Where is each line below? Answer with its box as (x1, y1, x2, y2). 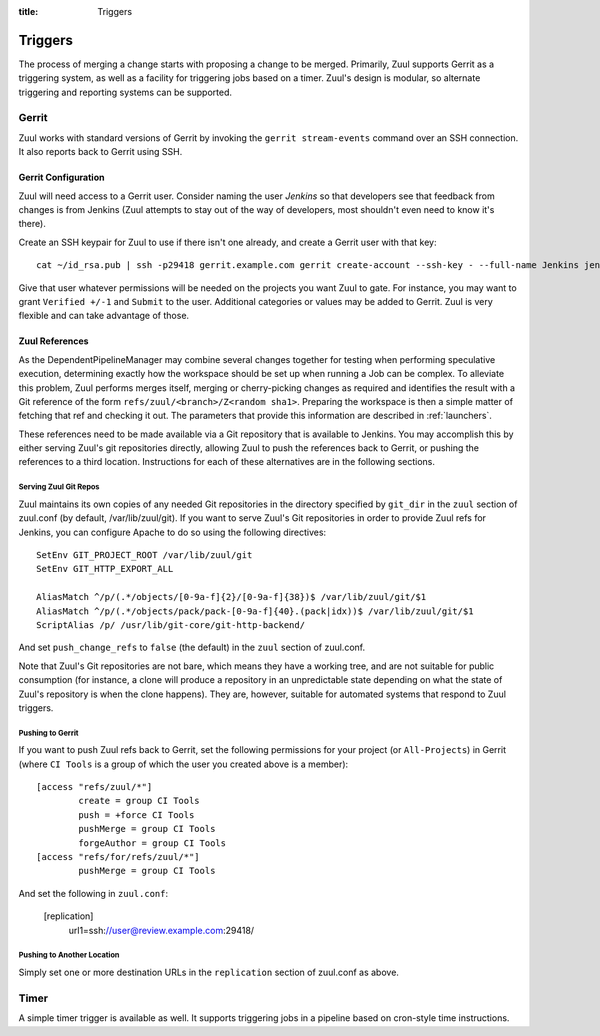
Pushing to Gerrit (18, 728, 79, 738)
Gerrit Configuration (18, 171, 105, 184)
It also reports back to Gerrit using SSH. (18, 146, 183, 158)
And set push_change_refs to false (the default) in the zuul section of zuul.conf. (18, 641, 365, 654)
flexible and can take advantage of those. (18, 310, 190, 322)
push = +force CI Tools (78, 809, 195, 820)
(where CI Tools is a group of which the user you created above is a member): (18, 758, 349, 770)
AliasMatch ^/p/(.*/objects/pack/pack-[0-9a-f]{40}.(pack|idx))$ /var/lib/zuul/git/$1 (36, 605, 474, 617)
